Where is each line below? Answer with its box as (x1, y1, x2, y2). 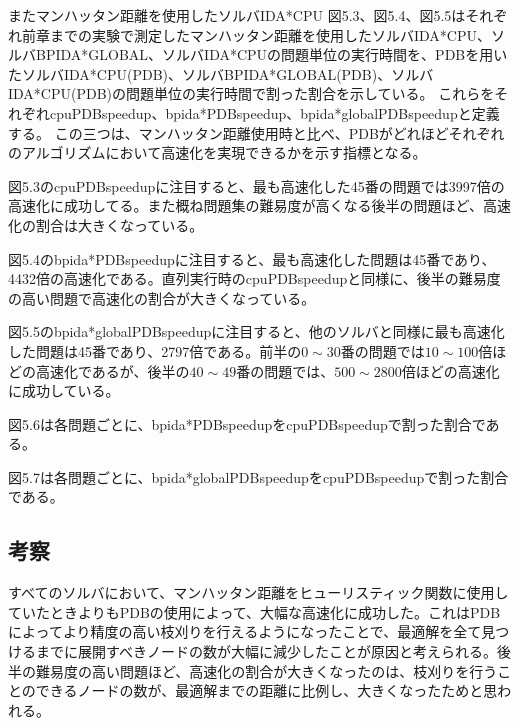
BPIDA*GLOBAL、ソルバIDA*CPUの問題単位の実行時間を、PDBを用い (35, 44, 508, 65)
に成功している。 (8, 380, 120, 401)
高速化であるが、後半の (35, 360, 190, 381)
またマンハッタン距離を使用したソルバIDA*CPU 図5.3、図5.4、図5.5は (8, 5, 466, 25)
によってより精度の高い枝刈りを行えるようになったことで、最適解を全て (8, 621, 482, 642)
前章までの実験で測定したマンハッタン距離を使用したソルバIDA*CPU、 (21, 24, 491, 45)
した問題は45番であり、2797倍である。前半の (8, 340, 302, 361)
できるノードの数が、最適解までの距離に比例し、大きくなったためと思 (35, 680, 498, 701)
